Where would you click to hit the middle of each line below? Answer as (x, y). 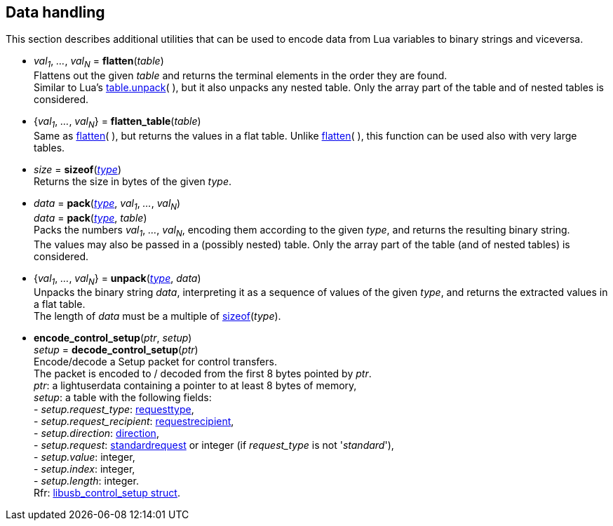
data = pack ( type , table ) (90, 217)
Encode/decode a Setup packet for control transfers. (155, 362)
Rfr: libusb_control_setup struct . (107, 493)
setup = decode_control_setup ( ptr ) (116, 350)
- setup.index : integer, (85, 469)
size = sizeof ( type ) (78, 170)
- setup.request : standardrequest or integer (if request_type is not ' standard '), (214, 445)
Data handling (55, 12)
